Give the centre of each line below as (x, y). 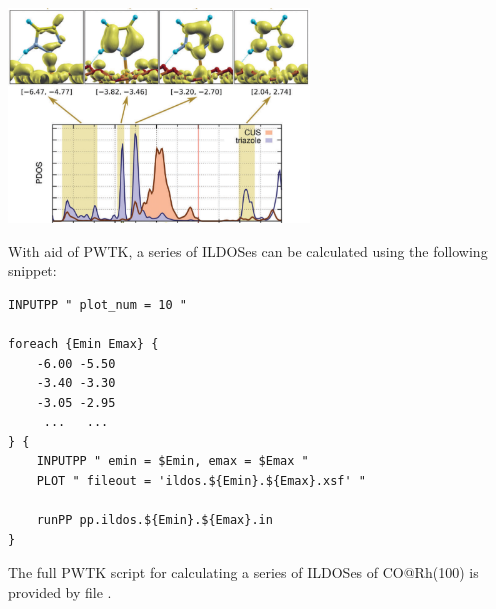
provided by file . (60, 592)
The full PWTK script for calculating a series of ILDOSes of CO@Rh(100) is (243, 572)
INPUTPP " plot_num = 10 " (97, 304)
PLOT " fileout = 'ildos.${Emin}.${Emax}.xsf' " (201, 481)
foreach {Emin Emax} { (83, 343)
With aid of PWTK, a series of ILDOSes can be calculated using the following (248, 250)
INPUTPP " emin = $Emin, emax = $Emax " (172, 461)
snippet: (32, 270)
